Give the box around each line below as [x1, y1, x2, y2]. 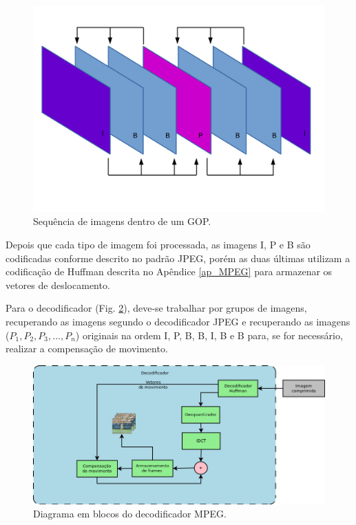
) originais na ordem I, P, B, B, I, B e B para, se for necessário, [75, 328, 343, 342]
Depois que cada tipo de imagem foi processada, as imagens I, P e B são [6, 237, 311, 251]
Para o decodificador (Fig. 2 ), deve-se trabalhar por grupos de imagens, [6, 301, 307, 315]
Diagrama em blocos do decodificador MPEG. [33, 506, 227, 521]
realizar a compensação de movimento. [6, 341, 168, 356]
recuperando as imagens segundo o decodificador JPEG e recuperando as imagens [6, 314, 350, 328]
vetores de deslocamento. [6, 277, 110, 292]
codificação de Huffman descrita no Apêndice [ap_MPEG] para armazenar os [6, 264, 333, 279]
